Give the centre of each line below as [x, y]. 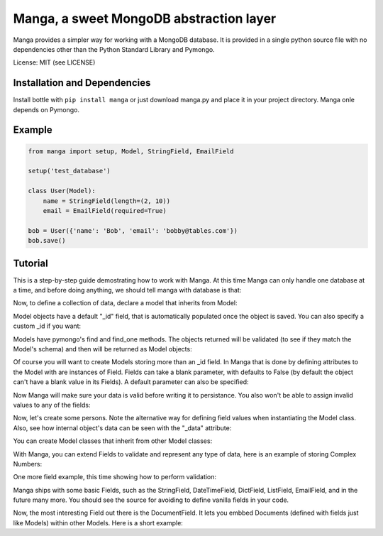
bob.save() [47, 241]
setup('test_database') [70, 171]
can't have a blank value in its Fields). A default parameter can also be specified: [131, 382]
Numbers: [28, 464]
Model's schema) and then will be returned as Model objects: [102, 349]
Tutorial [31, 263]
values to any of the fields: [52, 405]
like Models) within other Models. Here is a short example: [98, 523]
